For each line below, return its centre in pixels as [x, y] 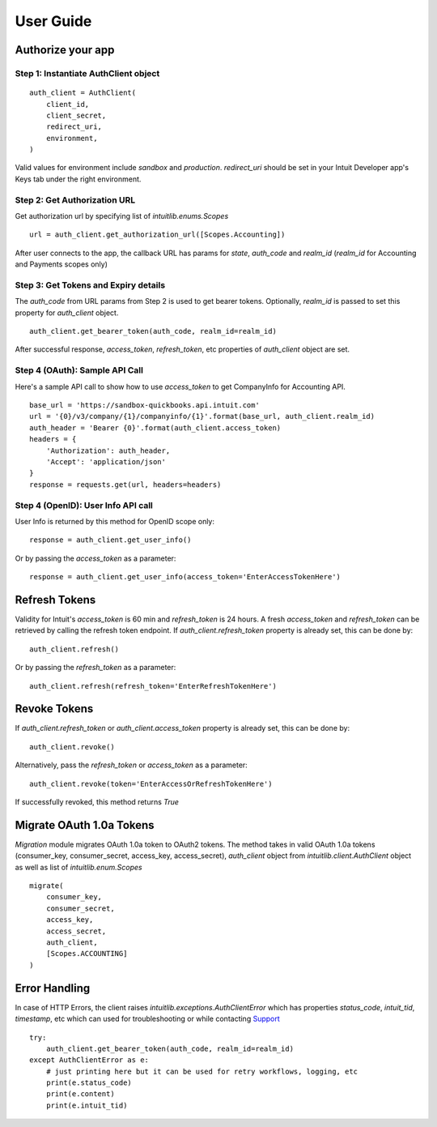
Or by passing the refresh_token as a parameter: [95, 668]
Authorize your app [65, 50]
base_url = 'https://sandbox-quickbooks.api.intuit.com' [145, 406]
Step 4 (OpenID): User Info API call [84, 505]
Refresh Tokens [55, 600]
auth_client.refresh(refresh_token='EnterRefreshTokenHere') [153, 686]
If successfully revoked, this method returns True [97, 802]
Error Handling [53, 988]
